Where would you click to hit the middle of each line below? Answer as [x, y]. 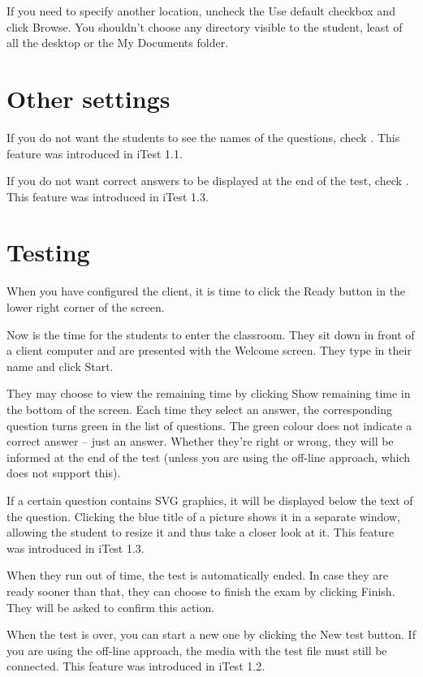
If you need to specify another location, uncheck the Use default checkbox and [201, 11]
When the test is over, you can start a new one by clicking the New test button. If [211, 634]
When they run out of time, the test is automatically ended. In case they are [198, 575]
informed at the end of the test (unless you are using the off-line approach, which [209, 457]
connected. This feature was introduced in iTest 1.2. [136, 666]
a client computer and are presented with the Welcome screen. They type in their [209, 350]
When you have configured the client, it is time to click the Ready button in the [206, 291]
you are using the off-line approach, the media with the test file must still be [197, 650]
